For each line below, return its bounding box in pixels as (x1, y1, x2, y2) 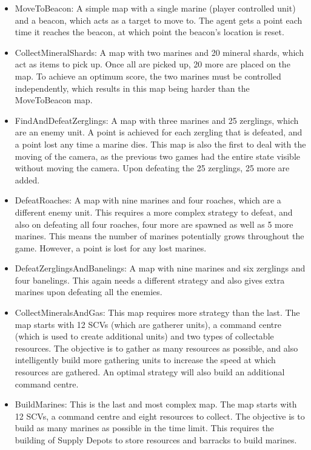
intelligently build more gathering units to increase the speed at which (15, 353, 276, 366)
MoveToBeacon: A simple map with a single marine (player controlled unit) (15, 2, 296, 14)
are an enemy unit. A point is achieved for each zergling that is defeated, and (15, 126, 303, 138)
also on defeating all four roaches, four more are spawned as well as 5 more (15, 217, 293, 230)
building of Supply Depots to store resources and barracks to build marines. (15, 434, 297, 446)
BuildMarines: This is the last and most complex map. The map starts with (15, 398, 297, 411)
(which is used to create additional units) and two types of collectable (15, 330, 274, 343)
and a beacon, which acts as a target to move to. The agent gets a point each (15, 13, 303, 26)
